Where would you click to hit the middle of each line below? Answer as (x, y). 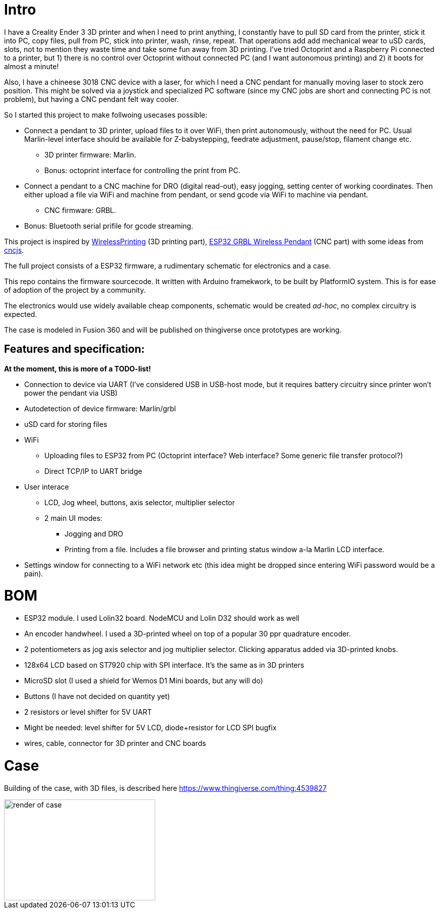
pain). (34, 573)
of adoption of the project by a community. (75, 290)
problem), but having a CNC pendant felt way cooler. (91, 99)
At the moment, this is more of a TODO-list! (78, 368)
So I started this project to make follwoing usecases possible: (106, 115)
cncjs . (14, 250)
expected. (21, 314)
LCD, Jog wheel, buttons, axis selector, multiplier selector (140, 502)
